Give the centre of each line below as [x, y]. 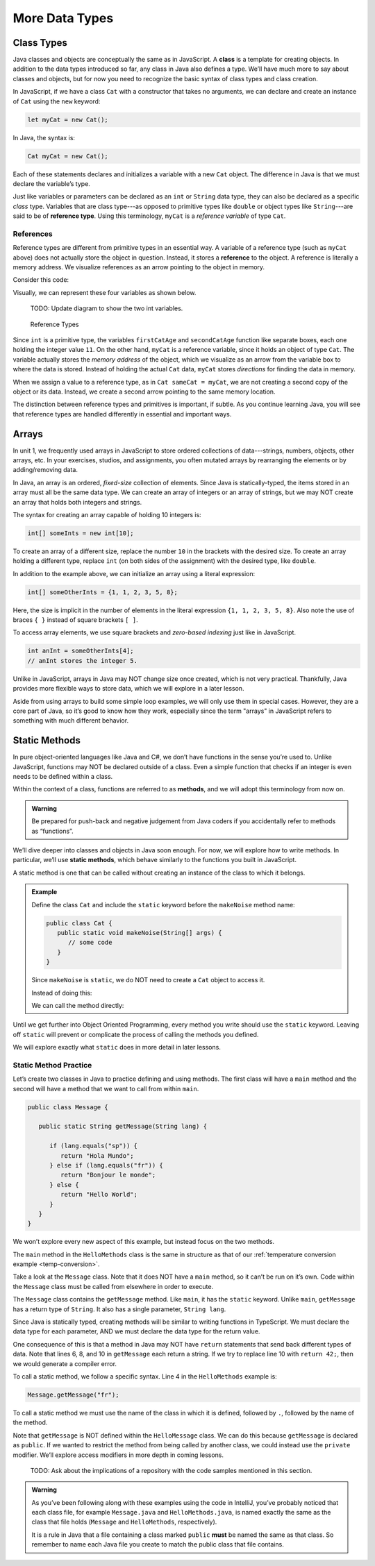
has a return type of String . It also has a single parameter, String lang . [119, 1309]
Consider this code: [41, 280]
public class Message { [68, 1107]
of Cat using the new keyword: [57, 101]
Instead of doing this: [62, 993]
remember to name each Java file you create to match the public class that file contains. [158, 1544]
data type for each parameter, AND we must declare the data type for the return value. [136, 1331]
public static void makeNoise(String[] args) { [139, 933]
